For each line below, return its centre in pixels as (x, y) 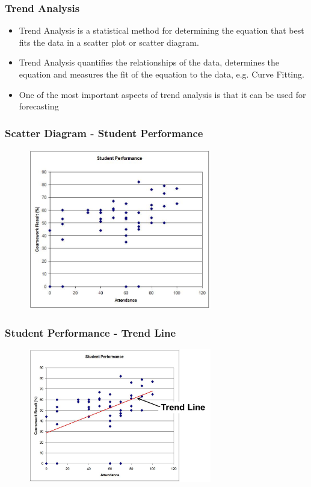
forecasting (39, 106)
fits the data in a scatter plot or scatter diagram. (109, 42)
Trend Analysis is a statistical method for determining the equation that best (162, 30)
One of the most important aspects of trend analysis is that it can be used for (162, 94)
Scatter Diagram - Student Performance (104, 133)
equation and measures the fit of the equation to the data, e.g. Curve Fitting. (162, 74)
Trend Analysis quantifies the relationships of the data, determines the (149, 62)
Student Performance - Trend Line (91, 332)
